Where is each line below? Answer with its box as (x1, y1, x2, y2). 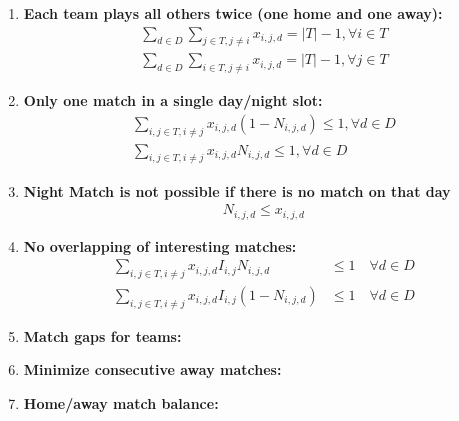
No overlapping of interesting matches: (23, 235, 297, 256)
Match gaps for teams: (23, 325, 182, 346)
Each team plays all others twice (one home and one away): (23, 3, 443, 23)
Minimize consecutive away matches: (23, 359, 282, 380)
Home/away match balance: (23, 393, 219, 414)
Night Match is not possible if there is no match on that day (23, 180, 451, 201)
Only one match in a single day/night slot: (23, 90, 323, 111)
